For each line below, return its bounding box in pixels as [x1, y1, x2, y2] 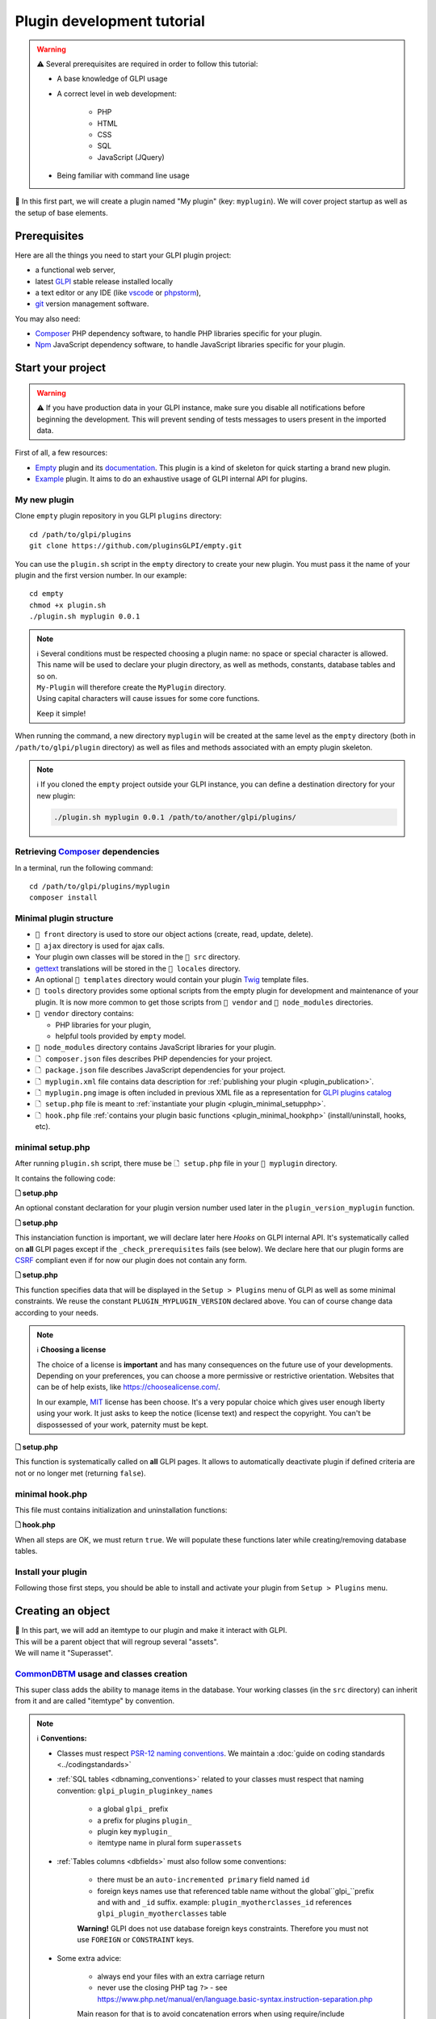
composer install [29, 893, 98, 902]
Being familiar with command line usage [57, 170, 190, 181]
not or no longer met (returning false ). [15, 1468, 146, 1478]
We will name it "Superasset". [15, 1648, 113, 1657]
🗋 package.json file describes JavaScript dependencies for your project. [35, 1065, 286, 1075]
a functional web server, [35, 265, 116, 275]
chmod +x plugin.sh [29, 600, 107, 610]
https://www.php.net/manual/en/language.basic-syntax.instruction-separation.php [97, 1994, 373, 2004]
